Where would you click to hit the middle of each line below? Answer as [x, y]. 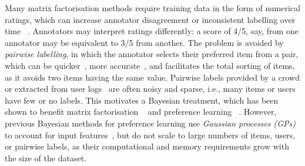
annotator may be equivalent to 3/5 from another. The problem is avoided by [144, 42]
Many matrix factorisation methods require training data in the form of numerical [152, 8]
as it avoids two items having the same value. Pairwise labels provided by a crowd [152, 77]
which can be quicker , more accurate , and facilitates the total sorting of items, [150, 65]
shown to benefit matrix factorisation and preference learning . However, [141, 112]
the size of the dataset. [46, 157]
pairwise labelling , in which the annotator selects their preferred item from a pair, [152, 54]
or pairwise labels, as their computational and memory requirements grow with [147, 146]
